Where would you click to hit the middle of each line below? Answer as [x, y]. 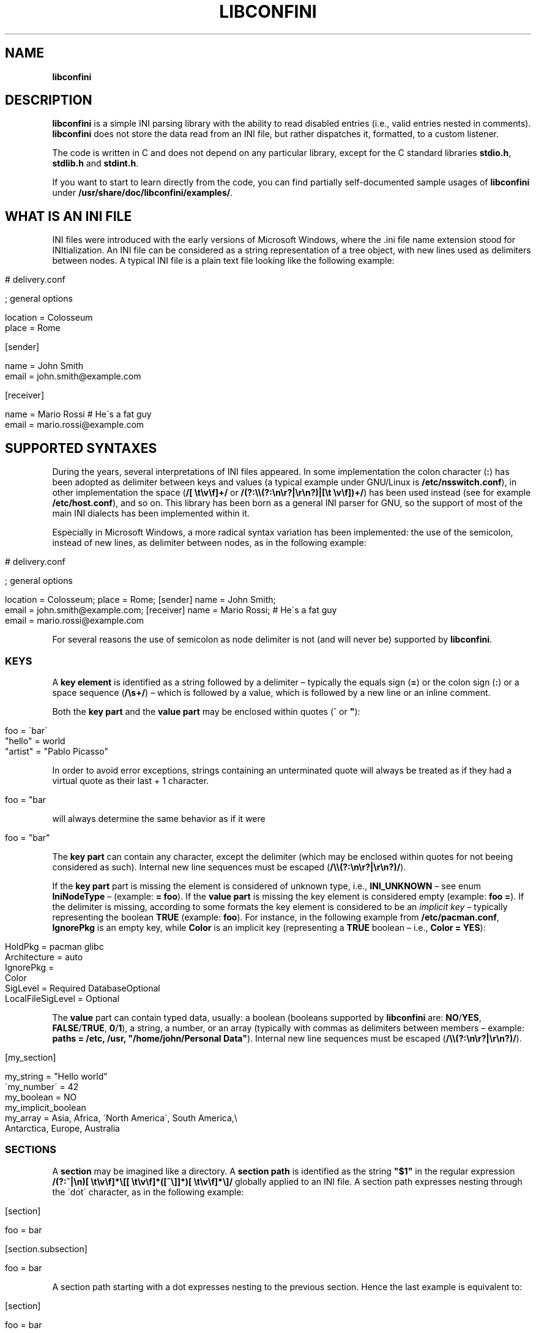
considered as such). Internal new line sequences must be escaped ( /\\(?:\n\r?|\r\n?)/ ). [229, 867]
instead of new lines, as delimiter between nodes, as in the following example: [209, 543]
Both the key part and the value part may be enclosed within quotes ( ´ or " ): [206, 711]
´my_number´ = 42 [42, 1086]
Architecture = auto [44, 957]
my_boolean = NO [41, 1097]
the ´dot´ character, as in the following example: [148, 1192]
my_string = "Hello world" [56, 1076]
